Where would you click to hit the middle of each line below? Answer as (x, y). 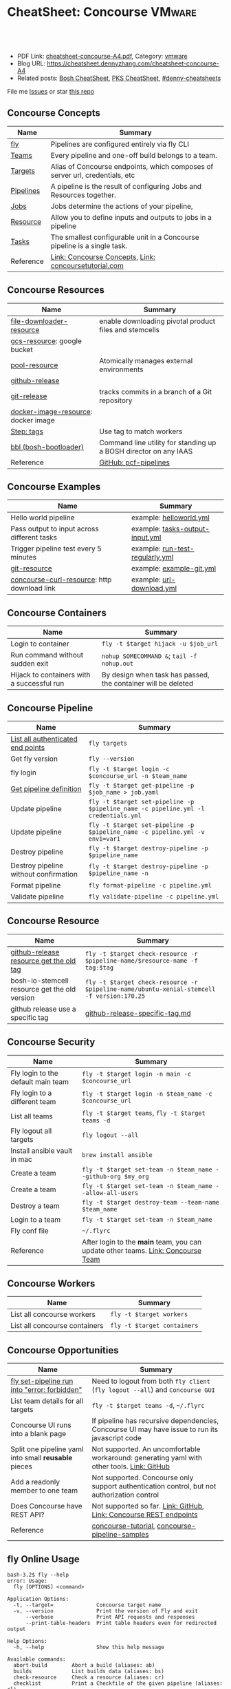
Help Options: (27, 1641)
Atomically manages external (146, 360)
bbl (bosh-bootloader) (47, 447)
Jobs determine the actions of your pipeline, (122, 206)
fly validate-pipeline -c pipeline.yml (154, 897)
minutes (23, 557)
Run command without (47, 655)
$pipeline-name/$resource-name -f (141, 961)
